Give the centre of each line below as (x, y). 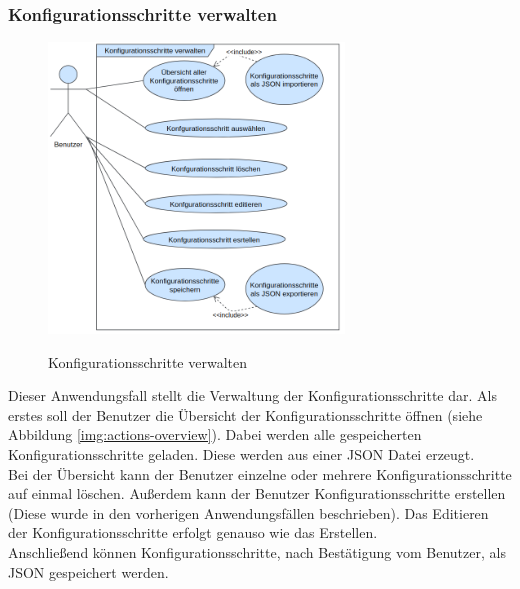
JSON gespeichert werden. (88, 571)
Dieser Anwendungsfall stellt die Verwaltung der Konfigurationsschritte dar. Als (252, 395)
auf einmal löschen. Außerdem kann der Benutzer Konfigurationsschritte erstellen (257, 493)
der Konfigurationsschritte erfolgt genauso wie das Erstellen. (193, 532)
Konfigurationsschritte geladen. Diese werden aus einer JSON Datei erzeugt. (241, 454)
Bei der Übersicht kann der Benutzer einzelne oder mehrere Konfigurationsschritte (260, 473)
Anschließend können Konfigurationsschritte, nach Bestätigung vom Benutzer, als (257, 552)
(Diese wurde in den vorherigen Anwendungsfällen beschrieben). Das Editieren (248, 512)
